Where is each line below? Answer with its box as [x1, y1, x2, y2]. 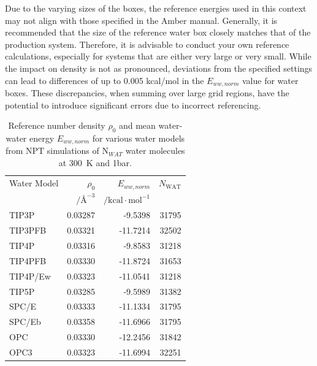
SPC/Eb [9, 315, 41, 328]
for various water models [92, 132, 185, 144]
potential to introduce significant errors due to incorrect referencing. [5, 98, 261, 111]
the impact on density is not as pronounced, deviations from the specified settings [5, 61, 313, 74]
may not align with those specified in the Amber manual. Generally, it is [5, 13, 278, 26]
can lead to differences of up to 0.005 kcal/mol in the [5, 74, 204, 86]
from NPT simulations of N [5, 144, 109, 157]
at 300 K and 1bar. [58, 156, 132, 169]
